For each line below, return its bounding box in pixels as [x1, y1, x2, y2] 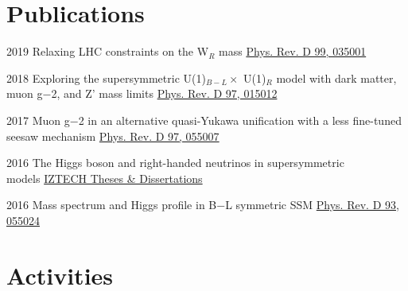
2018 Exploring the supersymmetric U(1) [6, 69, 206, 86]
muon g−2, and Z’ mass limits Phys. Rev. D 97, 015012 [6, 85, 278, 102]
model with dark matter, [276, 69, 397, 86]
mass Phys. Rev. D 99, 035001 [219, 43, 367, 60]
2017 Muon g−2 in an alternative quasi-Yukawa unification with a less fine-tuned [6, 111, 402, 128]
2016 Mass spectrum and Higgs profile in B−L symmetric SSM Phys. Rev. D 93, [6, 196, 399, 213]
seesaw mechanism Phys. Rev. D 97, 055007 [6, 127, 220, 144]
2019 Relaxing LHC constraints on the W [6, 43, 209, 60]
